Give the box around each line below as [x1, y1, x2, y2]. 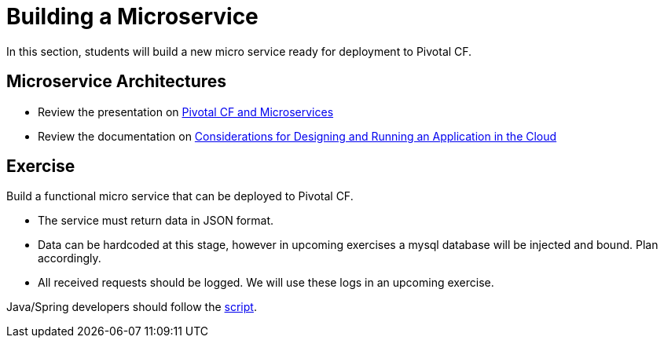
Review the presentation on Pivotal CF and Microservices [38, 104, 334, 119]
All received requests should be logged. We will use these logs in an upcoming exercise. [38, 276, 494, 290]
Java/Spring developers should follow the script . [6, 300, 257, 314]
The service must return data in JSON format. [38, 214, 274, 228]
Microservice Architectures [6, 71, 227, 92]
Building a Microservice [6, 3, 259, 30]
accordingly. [38, 251, 101, 265]
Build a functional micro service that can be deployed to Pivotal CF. [6, 189, 354, 203]
